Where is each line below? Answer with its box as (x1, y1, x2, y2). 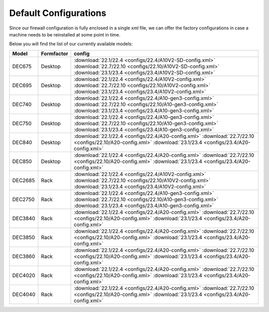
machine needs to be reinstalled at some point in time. (9, 31, 121, 37)
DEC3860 (12, 253, 35, 260)
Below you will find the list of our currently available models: (9, 41, 133, 47)
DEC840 (12, 139, 32, 146)
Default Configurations (9, 7, 107, 18)
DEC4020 (12, 272, 35, 279)
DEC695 (12, 82, 32, 89)
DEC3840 (12, 215, 35, 222)
